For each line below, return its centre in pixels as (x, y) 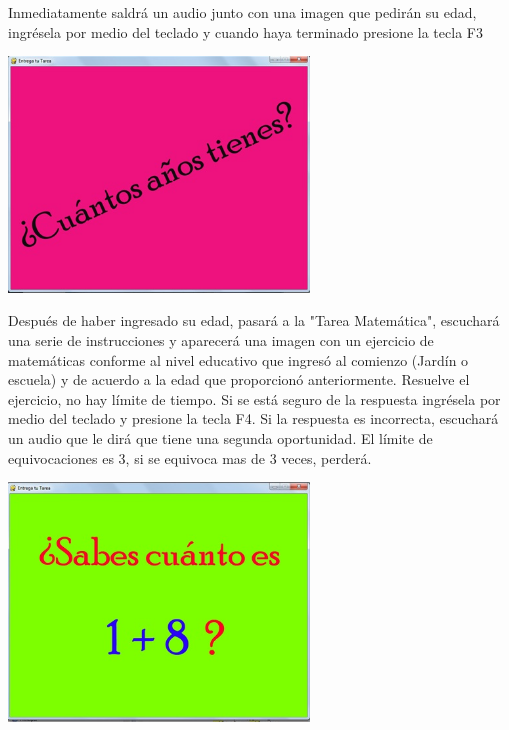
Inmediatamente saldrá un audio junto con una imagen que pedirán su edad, (242, 12)
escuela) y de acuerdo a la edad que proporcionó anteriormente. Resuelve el (239, 379)
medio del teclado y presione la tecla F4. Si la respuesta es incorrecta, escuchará (253, 418)
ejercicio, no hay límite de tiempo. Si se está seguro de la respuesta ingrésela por (254, 398)
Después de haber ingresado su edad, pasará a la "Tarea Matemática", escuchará (254, 320)
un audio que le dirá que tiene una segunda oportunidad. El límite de (220, 437)
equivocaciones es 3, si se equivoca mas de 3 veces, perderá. (190, 457)
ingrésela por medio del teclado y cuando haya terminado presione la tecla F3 (245, 31)
